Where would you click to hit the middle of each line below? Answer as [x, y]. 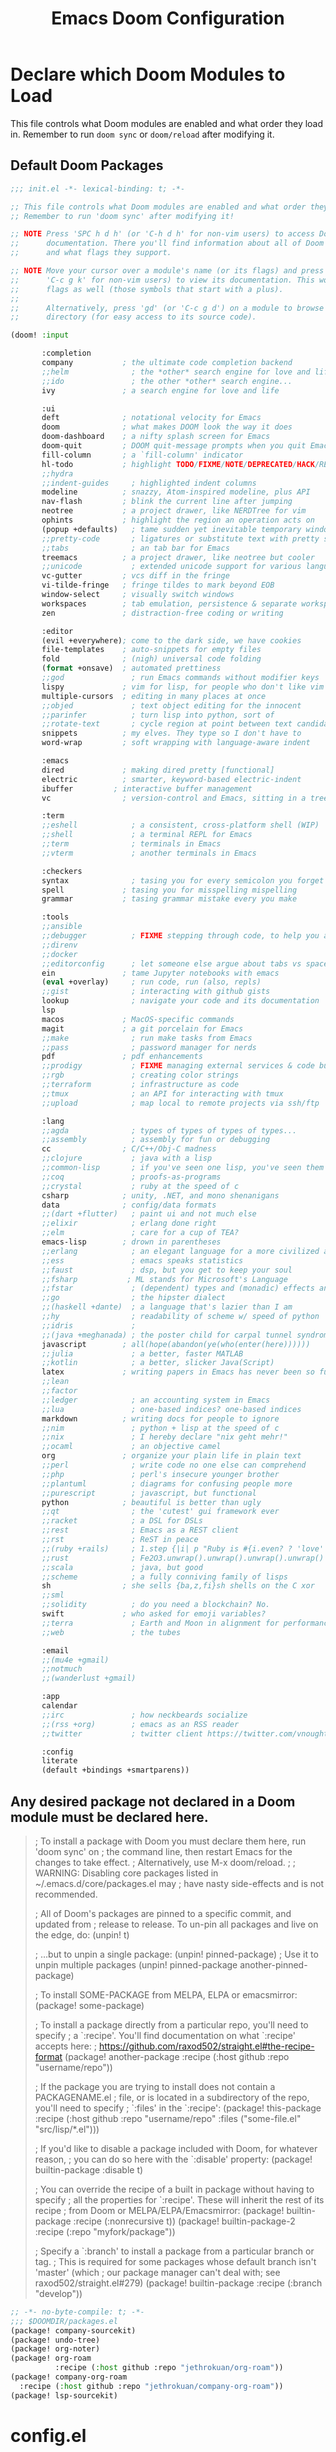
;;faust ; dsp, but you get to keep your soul [167, 1270]
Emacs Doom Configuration [168, 18]
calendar [59, 1706]
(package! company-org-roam [69, 2377]
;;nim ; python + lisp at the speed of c [160, 1428]
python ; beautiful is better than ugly [151, 1502]
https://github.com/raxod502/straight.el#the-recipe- [206, 2046]
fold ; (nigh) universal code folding [151, 659]
